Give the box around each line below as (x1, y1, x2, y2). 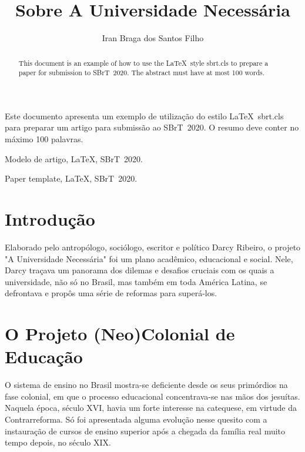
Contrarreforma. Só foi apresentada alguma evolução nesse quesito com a (5, 413, 267, 425)
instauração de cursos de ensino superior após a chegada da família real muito (5, 424, 286, 437)
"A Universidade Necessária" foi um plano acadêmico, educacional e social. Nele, (5, 252, 293, 264)
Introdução (5, 206, 95, 230)
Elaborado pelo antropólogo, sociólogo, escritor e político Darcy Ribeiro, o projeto (5, 240, 301, 253)
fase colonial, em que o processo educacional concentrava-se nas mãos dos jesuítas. (5, 390, 300, 402)
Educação (5, 344, 83, 369)
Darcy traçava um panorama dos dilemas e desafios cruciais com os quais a (5, 264, 274, 276)
